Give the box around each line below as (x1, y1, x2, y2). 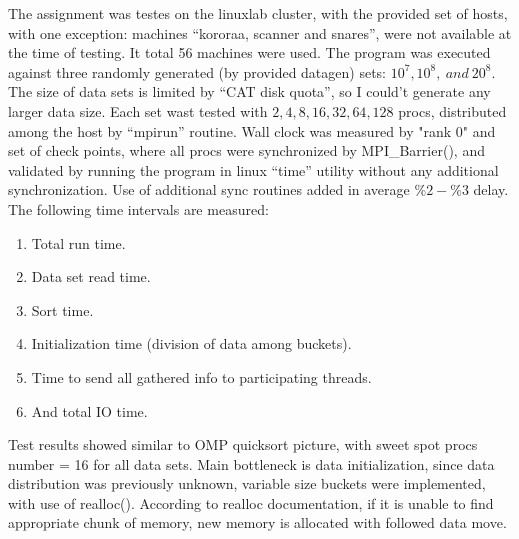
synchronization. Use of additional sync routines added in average (8, 179, 410, 200)
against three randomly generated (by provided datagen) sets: (8, 61, 387, 82)
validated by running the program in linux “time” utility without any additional (8, 159, 499, 180)
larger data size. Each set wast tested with (8, 100, 268, 121)
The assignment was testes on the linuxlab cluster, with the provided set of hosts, (8, 3, 508, 23)
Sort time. (31, 299, 94, 320)
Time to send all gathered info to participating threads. (31, 366, 372, 387)
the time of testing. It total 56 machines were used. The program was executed (8, 42, 491, 63)
